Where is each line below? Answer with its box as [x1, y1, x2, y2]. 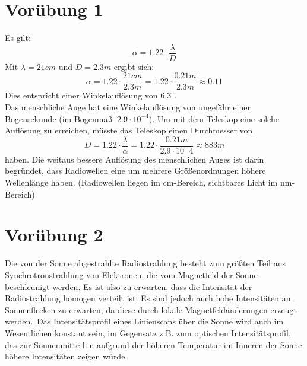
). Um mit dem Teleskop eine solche [148, 112, 279, 125]
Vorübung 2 [5, 222, 103, 247]
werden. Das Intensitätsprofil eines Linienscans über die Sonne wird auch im [5, 315, 284, 327]
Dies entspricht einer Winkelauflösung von [5, 89, 158, 101]
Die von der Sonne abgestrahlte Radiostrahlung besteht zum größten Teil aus [5, 257, 286, 269]
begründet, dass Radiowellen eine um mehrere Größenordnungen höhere [5, 164, 266, 177]
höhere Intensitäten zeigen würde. [5, 350, 128, 362]
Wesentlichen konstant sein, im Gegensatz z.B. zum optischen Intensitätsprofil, [5, 326, 291, 339]
